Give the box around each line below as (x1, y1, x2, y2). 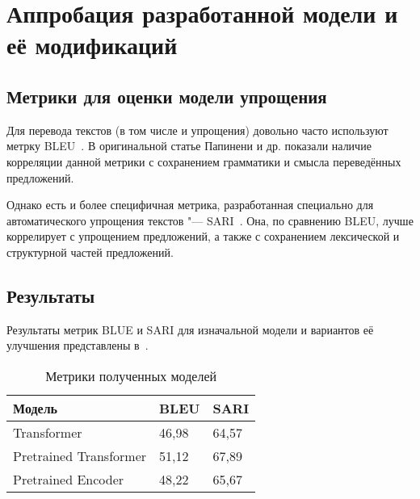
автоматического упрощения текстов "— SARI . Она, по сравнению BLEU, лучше (6, 212, 414, 229)
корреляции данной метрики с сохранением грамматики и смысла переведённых (6, 153, 401, 170)
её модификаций (6, 28, 178, 61)
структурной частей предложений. (6, 243, 174, 260)
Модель (13, 398, 58, 417)
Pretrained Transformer (13, 446, 147, 465)
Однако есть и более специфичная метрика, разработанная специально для (6, 196, 374, 213)
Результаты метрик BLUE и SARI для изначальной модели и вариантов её (6, 321, 374, 338)
